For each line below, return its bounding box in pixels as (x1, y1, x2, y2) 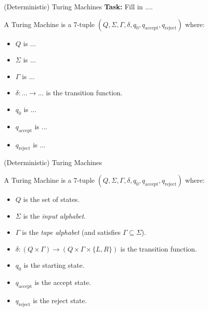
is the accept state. (34, 277, 91, 287)
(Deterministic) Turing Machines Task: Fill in (4, 1, 143, 11)
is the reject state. (33, 295, 87, 305)
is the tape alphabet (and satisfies (22, 227, 121, 237)
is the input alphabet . (23, 210, 86, 221)
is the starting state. (23, 260, 85, 270)
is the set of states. (23, 194, 80, 204)
